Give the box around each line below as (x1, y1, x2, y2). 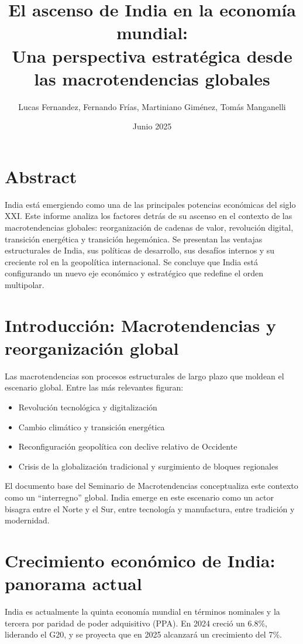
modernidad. (5, 514, 50, 526)
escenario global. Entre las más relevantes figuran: (5, 381, 184, 393)
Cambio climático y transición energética (18, 420, 165, 433)
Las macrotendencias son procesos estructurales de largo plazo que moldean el (5, 369, 284, 382)
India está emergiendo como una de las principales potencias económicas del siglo (5, 198, 296, 210)
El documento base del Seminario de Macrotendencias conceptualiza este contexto (5, 479, 298, 492)
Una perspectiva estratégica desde (12, 43, 292, 67)
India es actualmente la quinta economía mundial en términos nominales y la (5, 605, 280, 618)
